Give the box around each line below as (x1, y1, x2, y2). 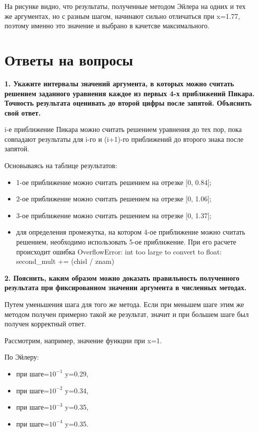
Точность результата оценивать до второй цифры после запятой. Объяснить (4, 98, 252, 108)
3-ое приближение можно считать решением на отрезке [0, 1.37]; (16, 210, 212, 220)
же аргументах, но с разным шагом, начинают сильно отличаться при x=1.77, (4, 10, 240, 21)
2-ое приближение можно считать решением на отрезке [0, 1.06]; (16, 193, 212, 204)
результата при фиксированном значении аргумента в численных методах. (4, 282, 247, 293)
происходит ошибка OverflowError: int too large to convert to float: (16, 246, 222, 256)
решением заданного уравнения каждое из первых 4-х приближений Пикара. (4, 88, 255, 98)
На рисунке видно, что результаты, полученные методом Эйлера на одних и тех (4, 1, 246, 11)
